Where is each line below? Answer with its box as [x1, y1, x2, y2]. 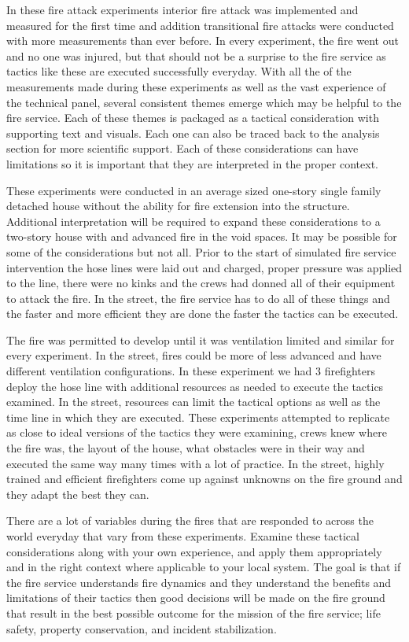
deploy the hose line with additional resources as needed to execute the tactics [6, 378, 384, 394]
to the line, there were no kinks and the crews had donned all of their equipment [6, 275, 396, 291]
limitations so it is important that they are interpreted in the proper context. [6, 155, 378, 172]
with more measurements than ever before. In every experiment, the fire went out [6, 32, 399, 49]
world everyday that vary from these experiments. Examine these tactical [6, 528, 359, 544]
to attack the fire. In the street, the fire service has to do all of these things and [6, 290, 390, 306]
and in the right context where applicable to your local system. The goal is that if [6, 559, 401, 575]
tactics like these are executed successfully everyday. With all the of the [6, 63, 352, 79]
